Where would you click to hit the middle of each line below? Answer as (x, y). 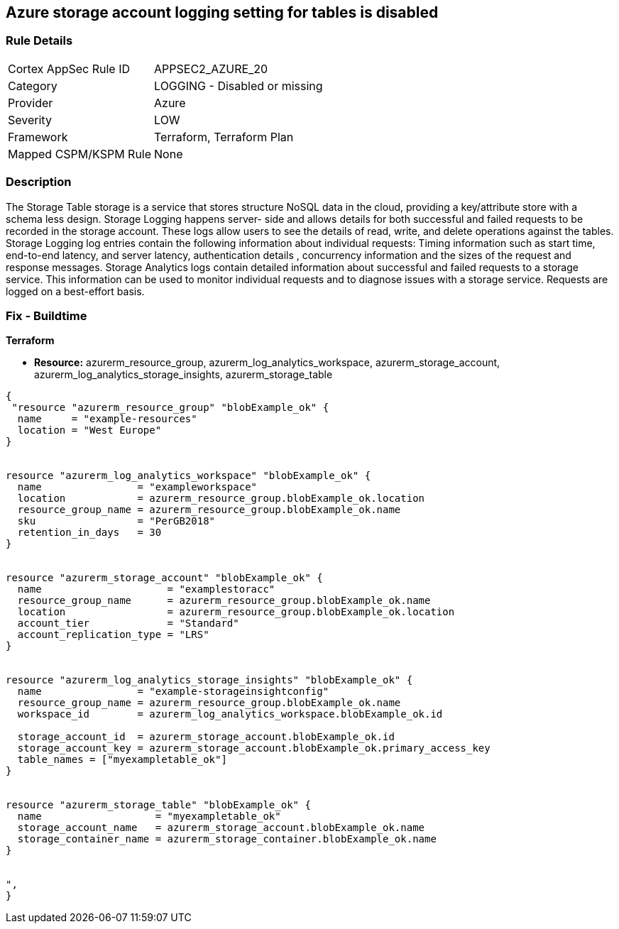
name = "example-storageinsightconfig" (173, 692)
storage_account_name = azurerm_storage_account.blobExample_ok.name (221, 828)
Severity (30, 120)
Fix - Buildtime (46, 315)
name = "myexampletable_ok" (149, 817)
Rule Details (39, 41)
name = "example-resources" (107, 419)
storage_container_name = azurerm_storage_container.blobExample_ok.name (227, 839)
